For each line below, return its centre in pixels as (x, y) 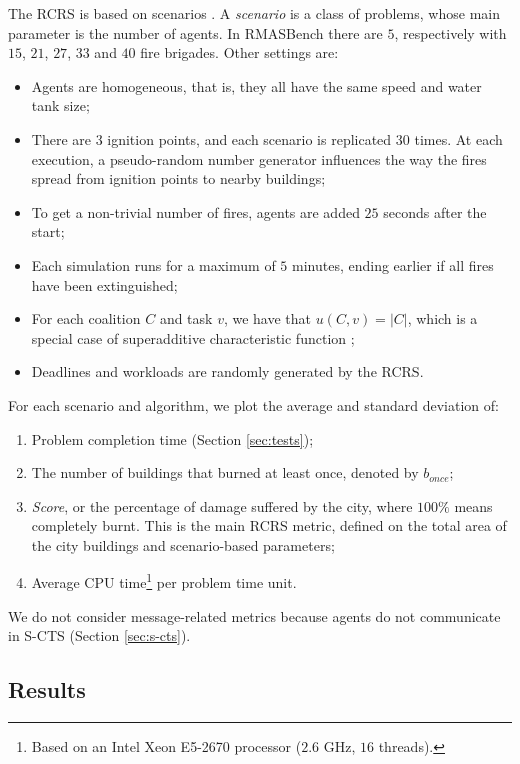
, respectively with (450, 32)
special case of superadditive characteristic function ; (193, 337)
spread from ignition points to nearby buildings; (178, 178)
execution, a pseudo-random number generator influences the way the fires (259, 158)
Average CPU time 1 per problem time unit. (164, 581)
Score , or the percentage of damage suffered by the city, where (222, 505)
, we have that (267, 318)
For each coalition (86, 318)
